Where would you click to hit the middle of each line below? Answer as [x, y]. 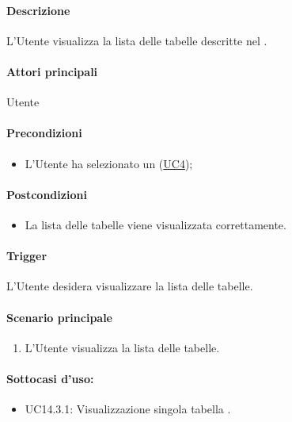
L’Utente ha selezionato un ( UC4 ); [109, 163]
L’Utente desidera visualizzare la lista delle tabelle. [130, 286]
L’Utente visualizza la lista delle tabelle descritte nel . [137, 40]
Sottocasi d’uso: [50, 378]
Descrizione [38, 10]
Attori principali [52, 71]
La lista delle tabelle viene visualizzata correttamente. [155, 224]
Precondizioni [44, 133]
